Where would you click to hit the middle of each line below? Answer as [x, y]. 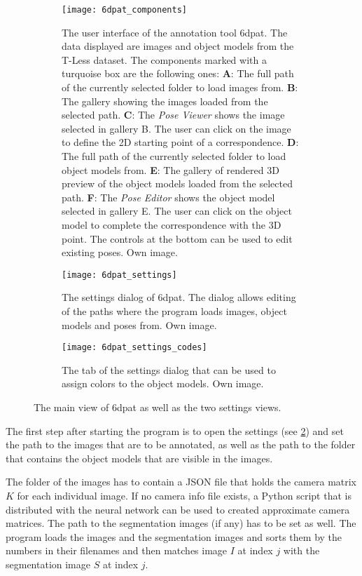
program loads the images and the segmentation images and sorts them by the [174, 536]
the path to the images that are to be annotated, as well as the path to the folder [181, 444]
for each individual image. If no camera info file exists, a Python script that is [184, 495]
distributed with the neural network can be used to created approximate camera [178, 509]
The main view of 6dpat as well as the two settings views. [158, 407]
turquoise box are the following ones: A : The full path [178, 73]
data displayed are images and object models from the [178, 46]
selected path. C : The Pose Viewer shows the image [173, 115]
